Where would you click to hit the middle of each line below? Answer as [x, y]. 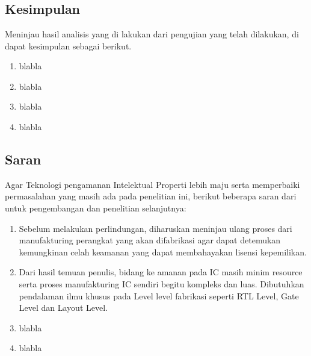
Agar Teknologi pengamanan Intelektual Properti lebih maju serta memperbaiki [152, 184]
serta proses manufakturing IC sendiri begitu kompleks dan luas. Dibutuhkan [162, 283]
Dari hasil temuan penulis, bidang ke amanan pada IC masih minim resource [161, 272]
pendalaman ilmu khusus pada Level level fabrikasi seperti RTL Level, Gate [159, 295]
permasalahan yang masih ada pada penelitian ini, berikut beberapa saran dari [151, 196]
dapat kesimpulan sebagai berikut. [68, 45]
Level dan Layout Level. [63, 308]
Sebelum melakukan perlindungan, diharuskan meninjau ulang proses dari [155, 228]
